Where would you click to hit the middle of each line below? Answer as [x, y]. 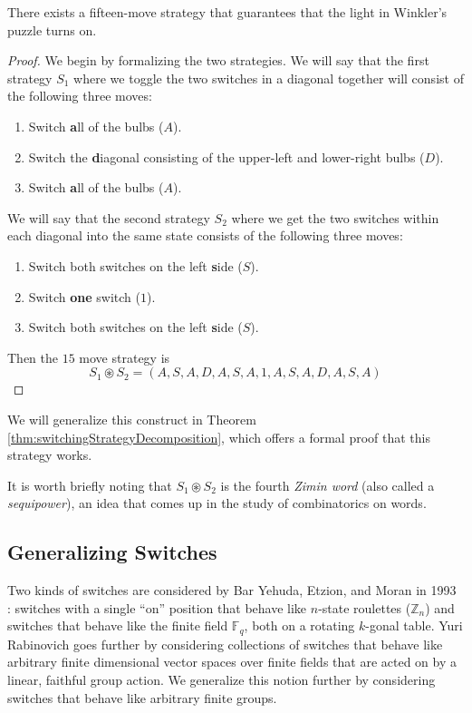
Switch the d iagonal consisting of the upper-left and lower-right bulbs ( [226, 156]
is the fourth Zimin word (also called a [328, 485]
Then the [33, 357]
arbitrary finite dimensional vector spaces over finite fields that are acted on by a [232, 662]
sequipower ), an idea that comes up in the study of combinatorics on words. [217, 503]
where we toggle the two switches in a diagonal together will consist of [269, 78]
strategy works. [50, 455]
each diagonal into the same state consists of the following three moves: [205, 235]
